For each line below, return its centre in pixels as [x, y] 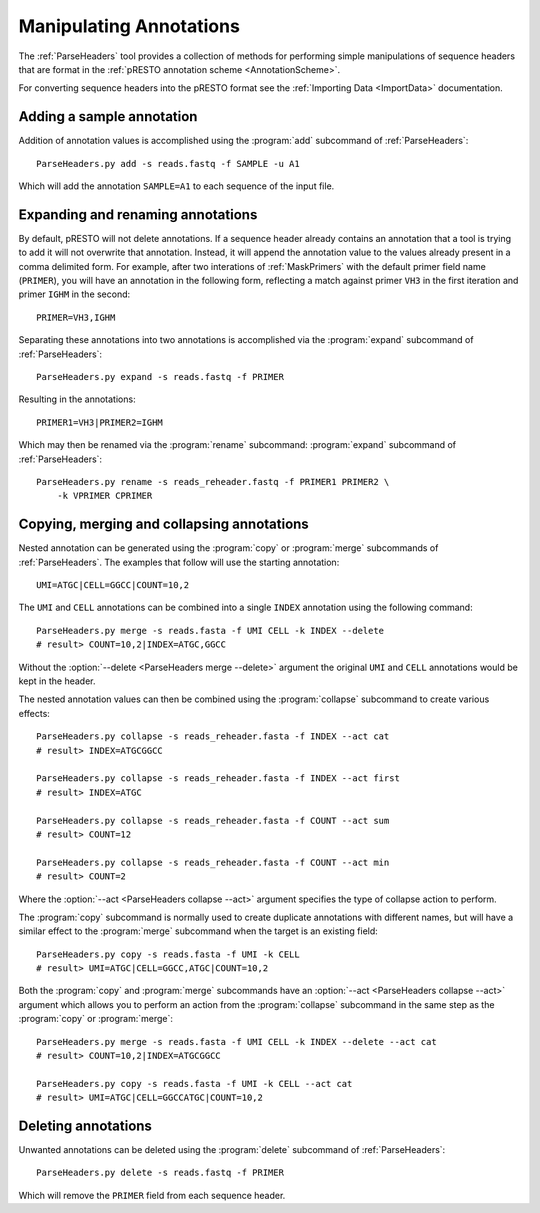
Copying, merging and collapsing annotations [163, 524]
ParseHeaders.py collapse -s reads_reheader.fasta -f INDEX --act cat [213, 736]
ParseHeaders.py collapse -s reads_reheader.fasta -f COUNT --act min [213, 862]
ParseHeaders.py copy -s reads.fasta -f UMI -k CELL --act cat [194, 1083]
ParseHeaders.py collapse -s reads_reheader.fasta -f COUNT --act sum [213, 820]
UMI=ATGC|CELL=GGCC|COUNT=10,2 [113, 585]
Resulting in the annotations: [77, 399]
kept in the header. [57, 681]
